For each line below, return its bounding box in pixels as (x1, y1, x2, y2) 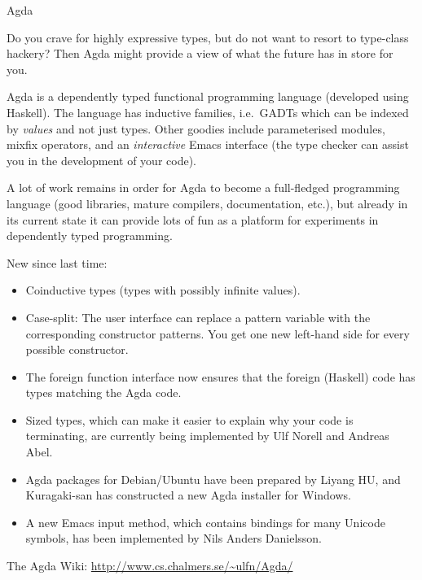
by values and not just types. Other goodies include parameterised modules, (7, 120, 385, 137)
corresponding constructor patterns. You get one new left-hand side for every (25, 325, 410, 342)
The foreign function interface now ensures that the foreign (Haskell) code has (25, 368, 415, 385)
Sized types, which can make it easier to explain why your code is (25, 411, 354, 428)
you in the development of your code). (7, 151, 196, 168)
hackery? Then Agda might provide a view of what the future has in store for (7, 45, 393, 62)
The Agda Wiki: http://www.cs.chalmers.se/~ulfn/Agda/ (7, 557, 293, 574)
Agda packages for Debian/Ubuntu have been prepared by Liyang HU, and (25, 470, 401, 487)
